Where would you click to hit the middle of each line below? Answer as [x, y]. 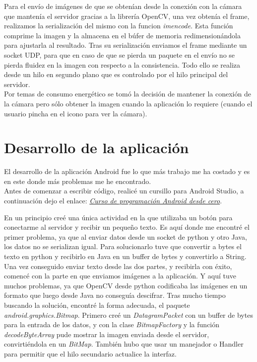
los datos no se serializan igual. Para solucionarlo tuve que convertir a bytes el [123, 246]
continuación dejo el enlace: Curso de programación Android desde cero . [113, 201]
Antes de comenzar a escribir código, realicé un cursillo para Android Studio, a [124, 191]
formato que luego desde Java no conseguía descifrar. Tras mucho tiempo [115, 295]
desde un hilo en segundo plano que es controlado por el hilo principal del [116, 74]
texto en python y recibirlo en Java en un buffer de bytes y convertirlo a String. [125, 256]
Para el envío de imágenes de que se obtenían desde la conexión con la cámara [123, 6]
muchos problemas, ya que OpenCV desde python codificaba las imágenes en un [126, 285]
